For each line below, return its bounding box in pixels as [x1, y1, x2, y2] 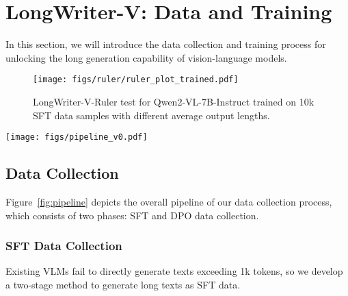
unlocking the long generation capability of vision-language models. [5, 50, 287, 64]
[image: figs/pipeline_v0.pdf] [5, 132, 148, 143]
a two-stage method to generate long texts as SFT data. [5, 277, 241, 292]
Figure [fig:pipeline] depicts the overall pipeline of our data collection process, [5, 195, 332, 209]
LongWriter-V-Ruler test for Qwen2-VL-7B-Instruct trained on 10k [33, 94, 314, 108]
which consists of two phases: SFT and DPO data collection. [5, 208, 259, 222]
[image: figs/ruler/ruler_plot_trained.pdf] [33, 75, 239, 85]
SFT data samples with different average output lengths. [33, 108, 270, 122]
